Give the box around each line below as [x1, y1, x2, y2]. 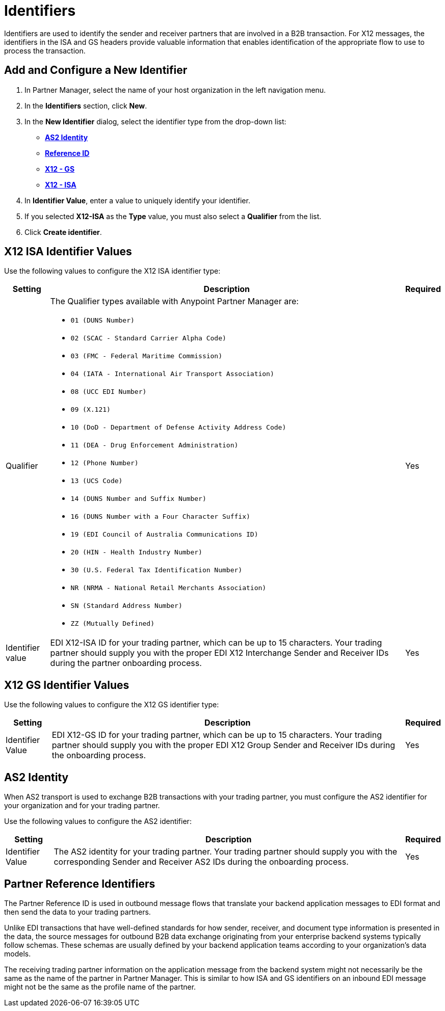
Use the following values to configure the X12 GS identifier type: [4, 700, 219, 709]
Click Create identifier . [24, 227, 102, 236]
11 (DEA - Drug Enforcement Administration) [70, 441, 239, 449]
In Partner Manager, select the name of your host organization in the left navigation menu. [24, 85, 326, 94]
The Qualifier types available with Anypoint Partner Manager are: [50, 296, 299, 307]
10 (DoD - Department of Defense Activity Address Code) [70, 423, 286, 432]
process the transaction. [4, 46, 86, 55]
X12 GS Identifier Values [4, 678, 129, 691]
